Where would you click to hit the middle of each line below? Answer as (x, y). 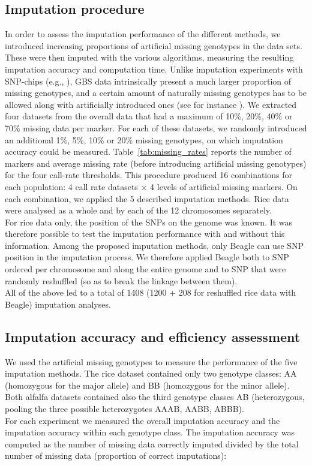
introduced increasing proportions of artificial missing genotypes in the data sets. (154, 45)
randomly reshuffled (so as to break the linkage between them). (121, 280)
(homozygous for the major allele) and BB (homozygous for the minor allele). (147, 385)
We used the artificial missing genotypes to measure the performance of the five (151, 361)
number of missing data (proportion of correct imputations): (116, 456)
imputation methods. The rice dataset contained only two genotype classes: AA (151, 373)
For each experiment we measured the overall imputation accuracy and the (142, 420)
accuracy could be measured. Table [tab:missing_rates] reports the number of (148, 151)
